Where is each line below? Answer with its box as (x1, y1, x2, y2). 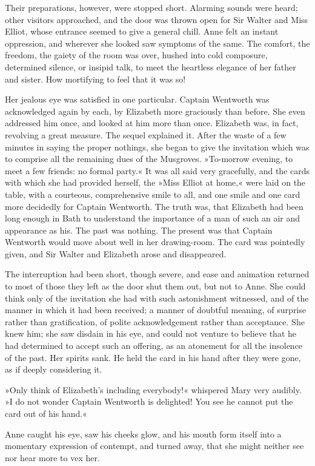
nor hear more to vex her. (5, 451, 100, 464)
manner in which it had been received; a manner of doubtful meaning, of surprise (5, 303, 306, 316)
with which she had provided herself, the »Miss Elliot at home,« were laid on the (5, 176, 306, 189)
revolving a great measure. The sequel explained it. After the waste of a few (5, 128, 287, 141)
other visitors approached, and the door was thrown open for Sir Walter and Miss (5, 13, 308, 25)
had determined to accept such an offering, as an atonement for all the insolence (5, 339, 303, 352)
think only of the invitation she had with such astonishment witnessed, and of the (5, 291, 309, 304)
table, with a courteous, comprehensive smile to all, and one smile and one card (5, 187, 300, 200)
